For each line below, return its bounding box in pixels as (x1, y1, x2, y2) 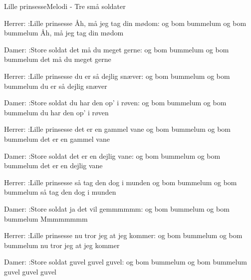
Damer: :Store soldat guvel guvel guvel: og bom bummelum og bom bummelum (4, 257, 247, 267)
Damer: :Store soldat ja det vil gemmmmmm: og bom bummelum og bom (4, 203, 230, 214)
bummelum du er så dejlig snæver (4, 80, 107, 91)
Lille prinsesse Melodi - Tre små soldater (4, 1, 126, 11)
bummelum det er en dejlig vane (4, 160, 103, 171)
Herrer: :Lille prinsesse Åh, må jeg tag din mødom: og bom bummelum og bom (4, 17, 247, 28)
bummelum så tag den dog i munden (4, 187, 116, 197)
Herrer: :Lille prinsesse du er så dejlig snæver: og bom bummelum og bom (4, 70, 230, 81)
